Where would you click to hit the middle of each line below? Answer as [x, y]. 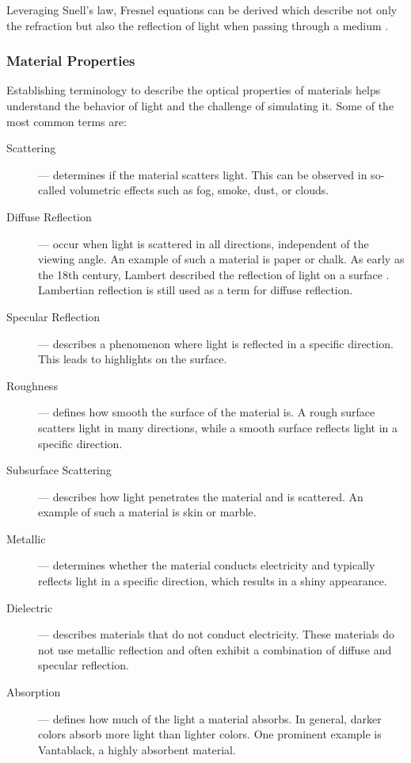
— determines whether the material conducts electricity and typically [207, 565]
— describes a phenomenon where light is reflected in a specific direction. [216, 343]
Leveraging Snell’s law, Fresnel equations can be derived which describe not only [202, 10]
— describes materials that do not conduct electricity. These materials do [217, 634]
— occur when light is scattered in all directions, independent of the [204, 243]
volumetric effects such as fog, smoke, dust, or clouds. [199, 190]
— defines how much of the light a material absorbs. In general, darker [210, 718]
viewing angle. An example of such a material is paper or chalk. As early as [221, 259]
